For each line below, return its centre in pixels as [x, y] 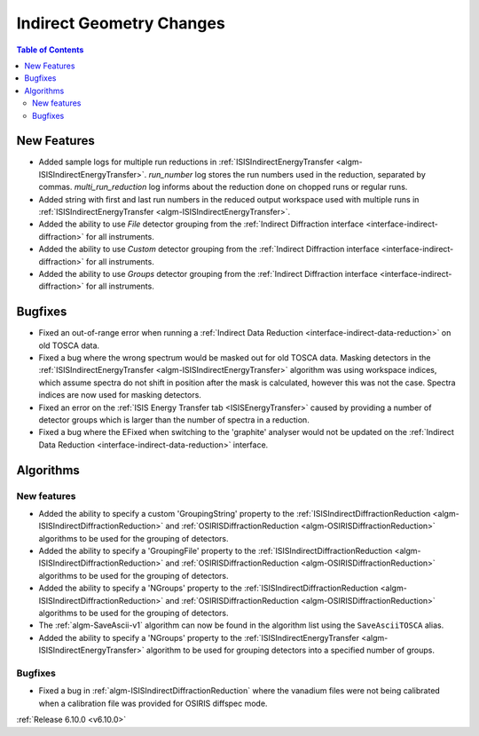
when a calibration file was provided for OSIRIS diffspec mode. [153, 703]
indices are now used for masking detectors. [120, 395]
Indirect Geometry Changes [121, 23]
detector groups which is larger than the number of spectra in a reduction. [174, 419]
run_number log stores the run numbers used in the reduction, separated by [287, 174]
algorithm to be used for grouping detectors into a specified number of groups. [291, 650]
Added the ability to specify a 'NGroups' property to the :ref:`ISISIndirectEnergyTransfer [199, 637]
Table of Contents [50, 50]
